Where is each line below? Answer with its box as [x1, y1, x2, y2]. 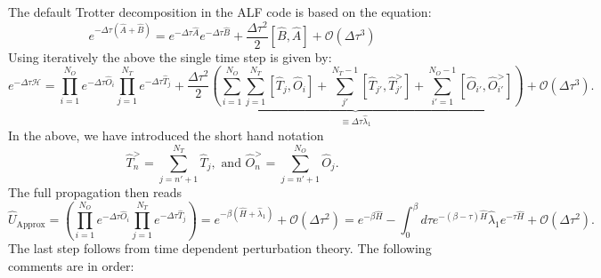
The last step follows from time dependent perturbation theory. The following [8, 239, 432, 258]
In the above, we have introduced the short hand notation [8, 126, 324, 144]
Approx [16, 219, 45, 229]
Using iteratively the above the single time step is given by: [8, 47, 332, 66]
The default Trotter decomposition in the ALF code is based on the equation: [8, 3, 432, 20]
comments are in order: [8, 257, 134, 275]
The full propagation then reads [8, 183, 183, 202]
